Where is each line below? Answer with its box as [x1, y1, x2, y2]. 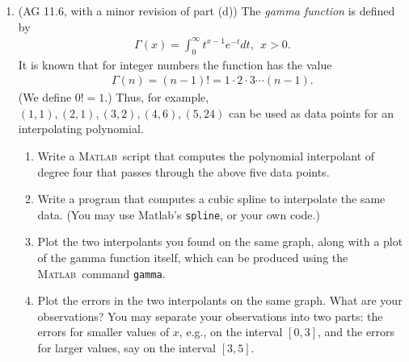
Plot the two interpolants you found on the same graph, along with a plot [37, 233, 403, 250]
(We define [18, 89, 72, 106]
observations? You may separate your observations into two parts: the [37, 307, 383, 324]
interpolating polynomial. [18, 120, 144, 137]
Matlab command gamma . [37, 264, 166, 281]
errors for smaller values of [37, 323, 170, 340]
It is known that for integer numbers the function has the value [18, 56, 332, 73]
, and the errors [318, 323, 395, 340]
